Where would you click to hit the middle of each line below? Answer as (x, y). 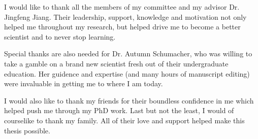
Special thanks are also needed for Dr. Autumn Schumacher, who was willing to (128, 54)
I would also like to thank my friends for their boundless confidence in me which (129, 100)
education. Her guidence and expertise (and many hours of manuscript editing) (127, 73)
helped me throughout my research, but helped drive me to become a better (122, 27)
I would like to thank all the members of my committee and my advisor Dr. (122, 7)
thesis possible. (27, 130)
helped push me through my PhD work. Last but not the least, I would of (119, 110)
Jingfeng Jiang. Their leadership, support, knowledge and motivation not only (125, 16)
